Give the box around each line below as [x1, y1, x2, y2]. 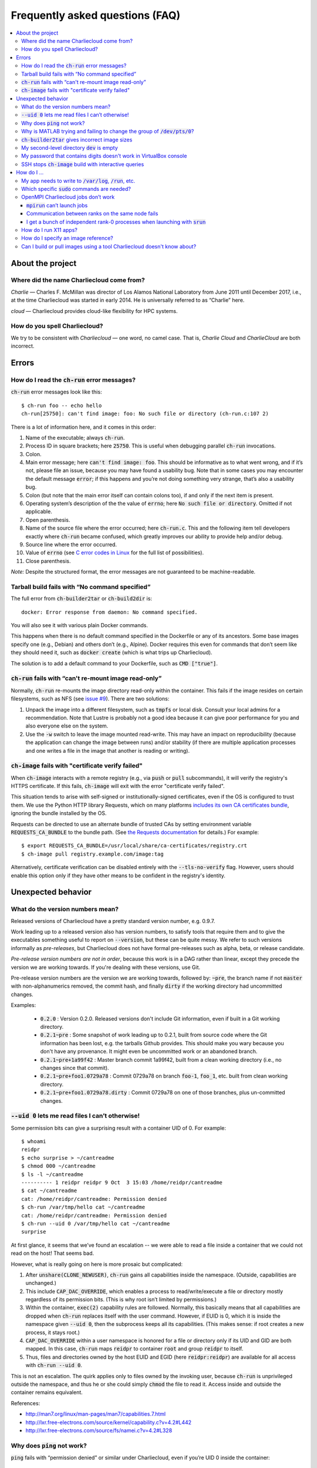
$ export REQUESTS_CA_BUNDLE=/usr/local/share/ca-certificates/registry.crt [21, 843, 248, 849]
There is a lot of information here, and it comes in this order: [11, 423, 156, 430]
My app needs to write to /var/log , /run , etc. [21, 177, 136, 184]
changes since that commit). [40, 1064, 109, 1071]
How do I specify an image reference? [21, 235, 114, 242]
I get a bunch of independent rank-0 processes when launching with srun [26, 218, 206, 225]
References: [11, 1399, 41, 1406]
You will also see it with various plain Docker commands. [11, 622, 148, 629]
